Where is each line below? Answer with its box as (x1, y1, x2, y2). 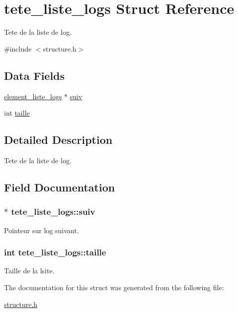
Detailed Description (4, 132, 113, 147)
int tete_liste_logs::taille (4, 246, 106, 258)
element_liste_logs (4, 91, 62, 101)
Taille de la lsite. (4, 265, 55, 276)
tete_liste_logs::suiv (11, 205, 95, 218)
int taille (4, 108, 30, 118)
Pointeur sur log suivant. (4, 225, 79, 235)
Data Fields (4, 67, 65, 83)
